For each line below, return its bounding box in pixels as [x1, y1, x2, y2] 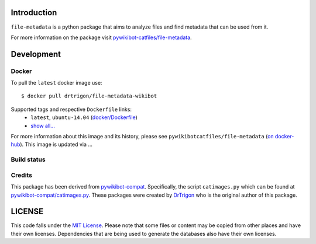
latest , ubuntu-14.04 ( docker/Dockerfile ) [30, 114, 138, 121]
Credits [11, 171, 32, 179]
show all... [30, 122, 55, 129]
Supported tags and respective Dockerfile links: [11, 106, 132, 113]
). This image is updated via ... [19, 141, 93, 148]
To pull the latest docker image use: [11, 79, 102, 86]
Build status [11, 155, 46, 163]
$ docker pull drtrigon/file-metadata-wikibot [21, 93, 157, 99]
